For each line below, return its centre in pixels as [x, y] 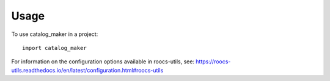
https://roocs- [213, 62]
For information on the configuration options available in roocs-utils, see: [103, 62]
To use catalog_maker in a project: [55, 34]
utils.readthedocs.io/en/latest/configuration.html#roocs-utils [87, 70]
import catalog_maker [54, 48]
